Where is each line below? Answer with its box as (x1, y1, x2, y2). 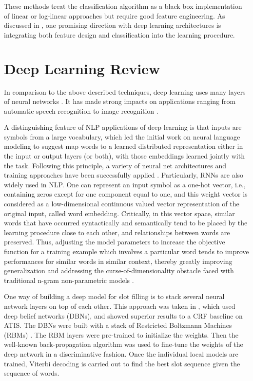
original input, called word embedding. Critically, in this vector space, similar (4, 208, 235, 218)
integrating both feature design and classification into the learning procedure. (4, 29, 235, 40)
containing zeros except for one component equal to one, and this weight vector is (4, 189, 248, 199)
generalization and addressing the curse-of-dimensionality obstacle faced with (4, 265, 234, 276)
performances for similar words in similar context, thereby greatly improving (4, 256, 233, 266)
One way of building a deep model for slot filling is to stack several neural (4, 291, 225, 301)
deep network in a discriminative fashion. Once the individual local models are (4, 348, 238, 359)
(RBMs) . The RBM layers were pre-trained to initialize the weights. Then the (4, 329, 238, 340)
